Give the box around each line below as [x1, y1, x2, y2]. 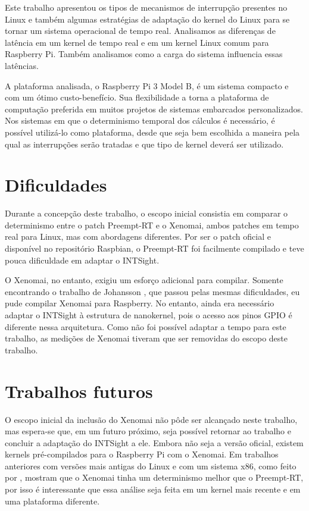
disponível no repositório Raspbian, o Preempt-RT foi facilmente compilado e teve [5, 242, 304, 255]
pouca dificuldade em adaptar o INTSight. [5, 253, 160, 266]
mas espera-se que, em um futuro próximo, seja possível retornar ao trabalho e [5, 425, 291, 437]
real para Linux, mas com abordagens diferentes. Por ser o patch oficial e [5, 230, 271, 243]
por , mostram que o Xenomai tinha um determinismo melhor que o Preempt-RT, [5, 471, 304, 484]
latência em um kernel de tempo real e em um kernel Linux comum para [5, 36, 269, 48]
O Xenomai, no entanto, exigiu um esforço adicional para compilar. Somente [5, 274, 283, 286]
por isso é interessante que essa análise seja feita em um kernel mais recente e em [5, 483, 301, 496]
